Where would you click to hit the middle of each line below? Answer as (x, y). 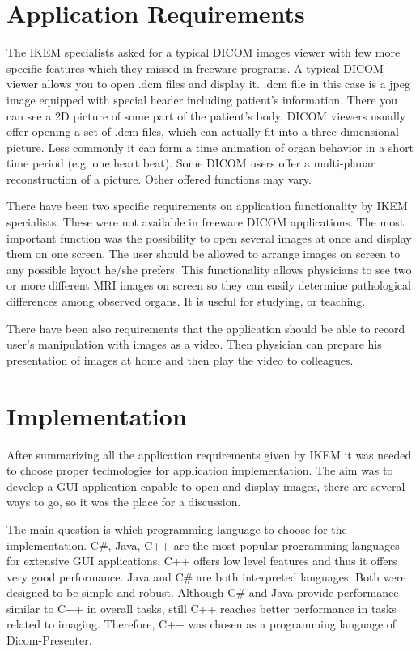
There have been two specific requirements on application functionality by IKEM (207, 206)
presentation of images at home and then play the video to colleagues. (180, 359)
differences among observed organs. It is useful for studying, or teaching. (186, 301)
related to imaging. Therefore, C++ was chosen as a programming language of (202, 624)
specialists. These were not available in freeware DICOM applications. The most (206, 222)
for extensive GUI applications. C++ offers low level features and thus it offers (202, 561)
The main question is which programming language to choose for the (177, 528)
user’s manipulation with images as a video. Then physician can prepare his (194, 344)
